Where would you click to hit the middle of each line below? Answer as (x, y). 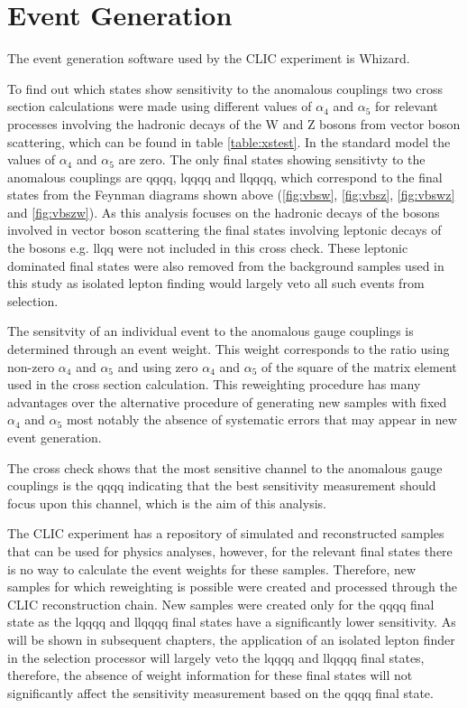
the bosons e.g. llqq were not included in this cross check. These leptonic (208, 248)
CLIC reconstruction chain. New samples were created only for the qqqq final (221, 604)
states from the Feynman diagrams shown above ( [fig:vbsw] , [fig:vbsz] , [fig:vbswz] (231, 195)
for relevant (407, 106)
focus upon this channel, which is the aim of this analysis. (167, 503)
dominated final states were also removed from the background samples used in (226, 265)
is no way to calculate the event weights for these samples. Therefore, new (212, 568)
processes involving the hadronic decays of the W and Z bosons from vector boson (234, 123)
